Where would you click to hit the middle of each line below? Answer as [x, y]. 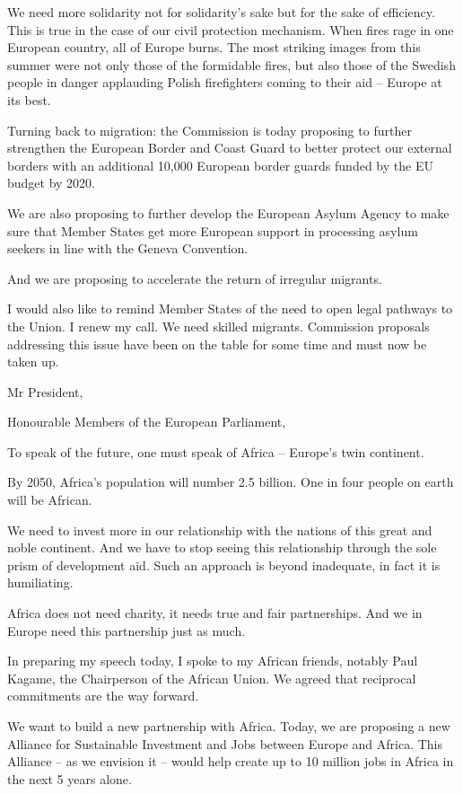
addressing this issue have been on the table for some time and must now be [217, 344]
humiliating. [40, 582]
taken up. [33, 362]
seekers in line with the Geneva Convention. [128, 248]
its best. [29, 99]
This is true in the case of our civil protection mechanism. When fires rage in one [231, 29]
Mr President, [45, 391]
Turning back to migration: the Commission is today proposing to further [210, 130]
